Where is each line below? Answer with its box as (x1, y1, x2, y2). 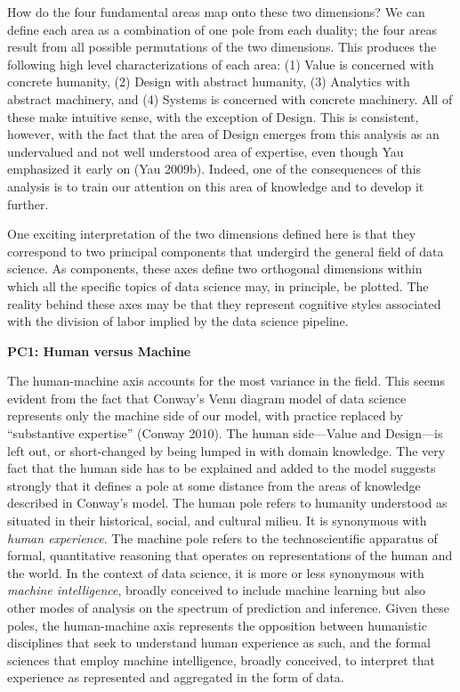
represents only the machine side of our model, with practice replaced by (7, 406, 403, 425)
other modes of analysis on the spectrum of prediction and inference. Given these (7, 598, 449, 616)
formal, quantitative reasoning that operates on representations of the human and (7, 546, 453, 565)
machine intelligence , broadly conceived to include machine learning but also (7, 581, 426, 599)
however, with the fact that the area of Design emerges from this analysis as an (7, 125, 440, 143)
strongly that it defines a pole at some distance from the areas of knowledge (7, 476, 421, 494)
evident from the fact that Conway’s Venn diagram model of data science (7, 388, 407, 407)
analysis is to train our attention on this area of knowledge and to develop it (7, 176, 424, 195)
